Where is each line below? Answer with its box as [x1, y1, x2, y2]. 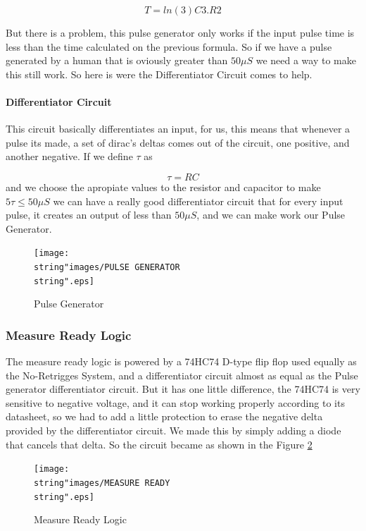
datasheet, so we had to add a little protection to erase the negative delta [6, 409, 323, 424]
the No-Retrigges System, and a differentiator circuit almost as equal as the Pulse [6, 367, 358, 382]
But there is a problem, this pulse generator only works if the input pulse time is [6, 25, 355, 39]
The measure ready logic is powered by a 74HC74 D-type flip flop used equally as [6, 354, 357, 369]
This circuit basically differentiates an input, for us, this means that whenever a [6, 121, 351, 136]
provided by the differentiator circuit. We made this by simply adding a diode [6, 423, 341, 438]
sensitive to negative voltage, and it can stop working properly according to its [6, 395, 345, 410]
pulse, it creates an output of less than [6, 207, 172, 222]
